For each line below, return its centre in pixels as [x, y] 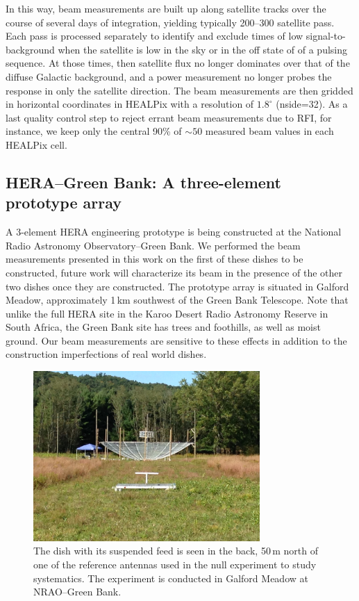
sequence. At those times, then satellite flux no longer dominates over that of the [178, 63]
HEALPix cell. [36, 144]
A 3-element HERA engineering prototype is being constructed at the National [174, 232]
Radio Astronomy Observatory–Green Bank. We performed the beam [153, 245]
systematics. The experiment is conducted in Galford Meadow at [171, 578]
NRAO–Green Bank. [77, 592]
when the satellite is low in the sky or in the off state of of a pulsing [203, 49]
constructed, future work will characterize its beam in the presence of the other [174, 272]
